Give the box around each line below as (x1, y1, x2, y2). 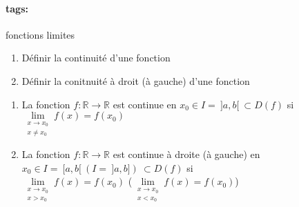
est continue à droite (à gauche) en (113, 147, 260, 161)
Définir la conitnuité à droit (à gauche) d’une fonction (21, 73, 250, 88)
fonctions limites (6, 27, 75, 41)
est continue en (113, 97, 177, 111)
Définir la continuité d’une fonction (21, 50, 171, 65)
